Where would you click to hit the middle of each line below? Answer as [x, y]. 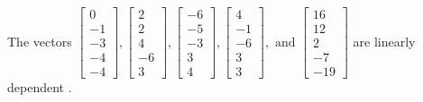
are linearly [384, 41]
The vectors [40, 41]
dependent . [40, 87]
